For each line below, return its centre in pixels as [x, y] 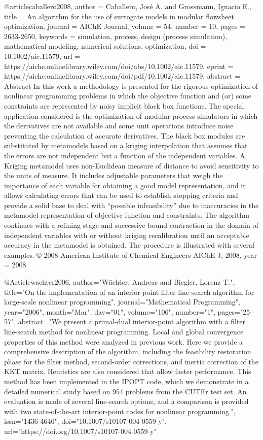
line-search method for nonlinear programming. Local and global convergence [124, 331]
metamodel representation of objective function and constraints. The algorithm [127, 215]
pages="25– [236, 311]
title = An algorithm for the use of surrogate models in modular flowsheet [119, 16]
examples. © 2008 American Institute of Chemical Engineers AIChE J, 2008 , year [130, 255]
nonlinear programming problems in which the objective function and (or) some [128, 96]
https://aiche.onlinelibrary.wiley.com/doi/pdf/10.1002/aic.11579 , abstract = [122, 76]
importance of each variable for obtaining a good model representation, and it [125, 185]
